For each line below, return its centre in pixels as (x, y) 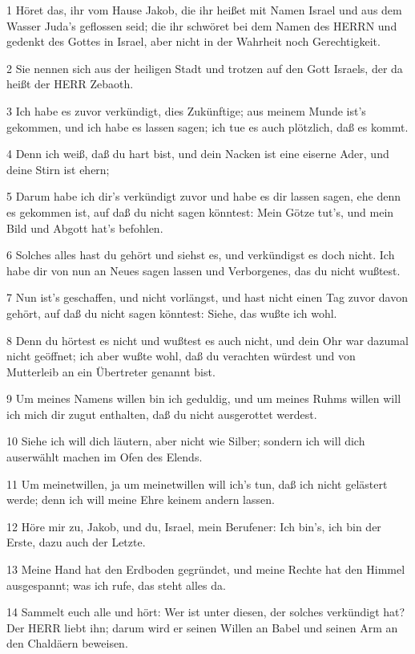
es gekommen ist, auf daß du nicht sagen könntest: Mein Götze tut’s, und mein (200, 211)
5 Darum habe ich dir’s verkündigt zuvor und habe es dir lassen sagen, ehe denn (203, 196)
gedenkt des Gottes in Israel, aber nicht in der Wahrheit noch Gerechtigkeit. (193, 41)
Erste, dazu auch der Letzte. (76, 542)
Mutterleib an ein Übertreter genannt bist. (111, 371)
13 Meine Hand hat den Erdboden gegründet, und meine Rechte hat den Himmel (206, 569)
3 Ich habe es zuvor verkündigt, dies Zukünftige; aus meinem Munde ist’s (186, 110)
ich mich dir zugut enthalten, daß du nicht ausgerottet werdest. (162, 414)
